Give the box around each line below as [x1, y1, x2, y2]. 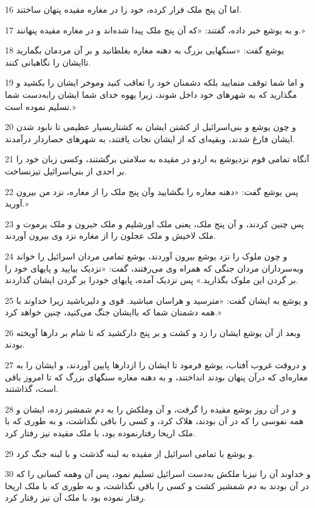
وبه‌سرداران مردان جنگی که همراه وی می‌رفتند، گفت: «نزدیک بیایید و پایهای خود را [5, 261, 304, 274]
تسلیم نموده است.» [5, 100, 76, 112]
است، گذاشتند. [5, 382, 58, 395]
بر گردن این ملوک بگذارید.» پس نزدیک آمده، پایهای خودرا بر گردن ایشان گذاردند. [5, 273, 299, 286]
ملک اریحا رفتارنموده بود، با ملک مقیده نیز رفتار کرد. [5, 427, 196, 439]
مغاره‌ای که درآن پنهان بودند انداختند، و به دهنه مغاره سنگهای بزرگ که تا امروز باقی [5, 370, 308, 383]
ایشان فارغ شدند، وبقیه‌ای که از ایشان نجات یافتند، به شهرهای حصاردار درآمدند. [5, 132, 295, 145]
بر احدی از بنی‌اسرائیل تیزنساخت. [5, 164, 127, 177]
